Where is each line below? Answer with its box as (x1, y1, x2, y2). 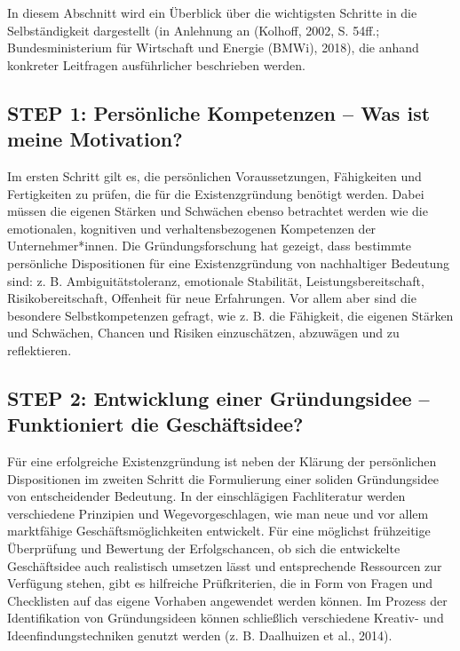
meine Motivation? (7, 125, 183, 153)
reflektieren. (7, 340, 72, 359)
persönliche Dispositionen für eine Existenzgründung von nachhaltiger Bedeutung (7, 253, 450, 272)
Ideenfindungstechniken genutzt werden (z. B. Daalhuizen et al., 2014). (7, 626, 393, 645)
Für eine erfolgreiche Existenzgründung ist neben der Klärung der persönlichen (7, 452, 437, 471)
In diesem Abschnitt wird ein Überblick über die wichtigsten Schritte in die (7, 4, 417, 21)
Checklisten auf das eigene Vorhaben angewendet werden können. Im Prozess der (7, 591, 448, 609)
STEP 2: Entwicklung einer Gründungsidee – (7, 384, 430, 411)
